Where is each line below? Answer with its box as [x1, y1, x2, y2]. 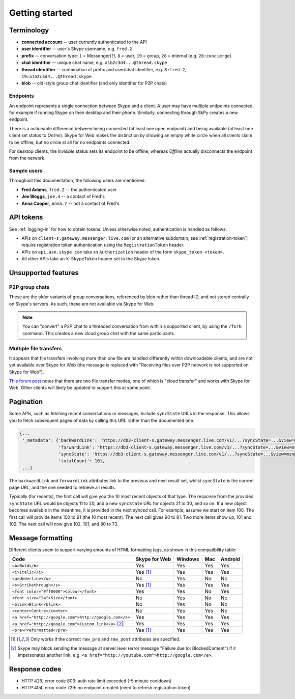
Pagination [9, 398, 43, 406]
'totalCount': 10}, [58, 458, 105, 464]
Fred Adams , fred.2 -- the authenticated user [21, 187, 117, 193]
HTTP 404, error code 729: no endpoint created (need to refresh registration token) [21, 685, 191, 691]
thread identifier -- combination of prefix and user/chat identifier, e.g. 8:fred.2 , [21, 66, 187, 72]
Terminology [9, 26, 49, 34]
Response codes [9, 665, 61, 673]
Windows [176, 556, 199, 562]
